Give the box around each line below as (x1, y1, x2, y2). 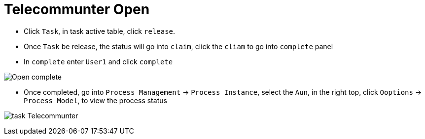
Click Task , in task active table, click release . (24, 27, 176, 35)
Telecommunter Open (4, 1, 150, 18)
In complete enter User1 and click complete (24, 57, 173, 66)
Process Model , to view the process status (24, 96, 167, 105)
